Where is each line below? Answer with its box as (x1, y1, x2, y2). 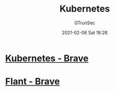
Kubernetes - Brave (5, 53, 89, 64)
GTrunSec (74, 20, 95, 26)
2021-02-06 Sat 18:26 (62, 29, 108, 35)
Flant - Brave (5, 76, 60, 87)
